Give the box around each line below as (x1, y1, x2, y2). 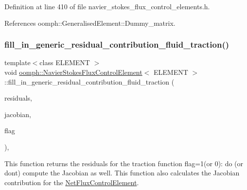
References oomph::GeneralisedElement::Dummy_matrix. (4, 17, 176, 28)
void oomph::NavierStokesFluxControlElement (4, 67, 142, 77)
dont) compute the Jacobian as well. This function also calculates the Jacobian (4, 168, 240, 178)
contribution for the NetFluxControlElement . (4, 177, 139, 187)
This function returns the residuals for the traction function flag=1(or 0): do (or (4, 158, 244, 168)
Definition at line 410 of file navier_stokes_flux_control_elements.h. (4, 1, 210, 11)
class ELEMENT (39, 57, 90, 68)
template (4, 57, 31, 68)
